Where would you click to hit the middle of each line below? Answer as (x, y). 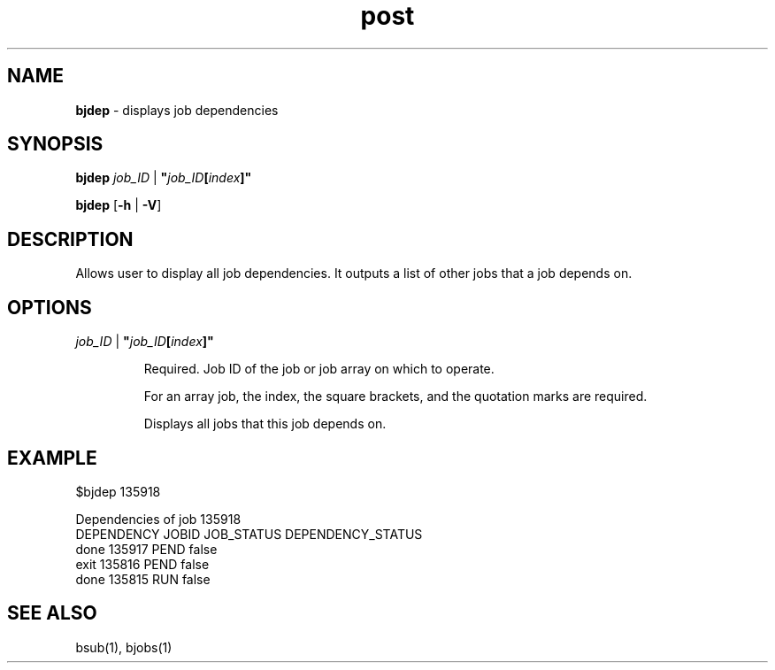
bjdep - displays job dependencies (177, 110)
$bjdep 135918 (118, 491)
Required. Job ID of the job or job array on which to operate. (319, 369)
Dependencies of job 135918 (158, 519)
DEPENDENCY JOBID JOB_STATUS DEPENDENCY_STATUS (249, 534)
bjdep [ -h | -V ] (119, 205)
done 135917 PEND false (146, 549)
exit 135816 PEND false (142, 564)
